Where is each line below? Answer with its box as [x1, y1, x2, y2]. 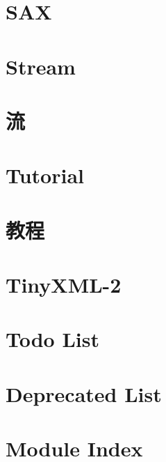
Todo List [6, 325, 99, 353]
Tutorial [6, 161, 85, 190]
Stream [6, 52, 76, 80]
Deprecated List [6, 379, 162, 408]
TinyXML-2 [6, 270, 122, 299]
